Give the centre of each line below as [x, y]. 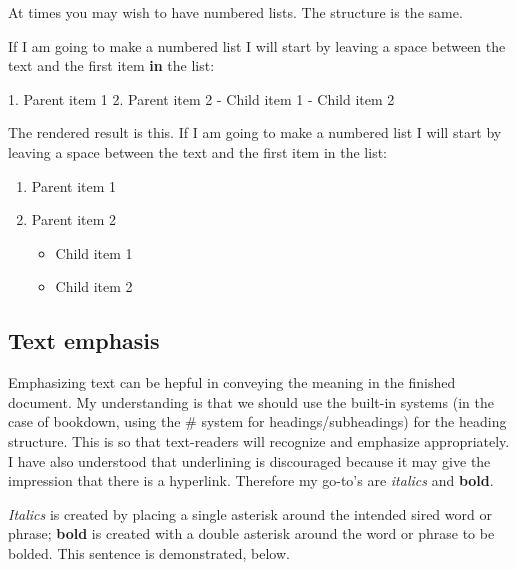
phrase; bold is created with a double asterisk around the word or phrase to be [251, 533]
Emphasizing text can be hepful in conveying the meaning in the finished [232, 382]
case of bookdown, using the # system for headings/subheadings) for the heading [257, 421]
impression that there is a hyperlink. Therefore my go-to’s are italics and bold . [251, 480]
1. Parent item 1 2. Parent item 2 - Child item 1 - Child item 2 [201, 98]
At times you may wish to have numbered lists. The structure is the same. [235, 12]
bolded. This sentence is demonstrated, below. [149, 552]
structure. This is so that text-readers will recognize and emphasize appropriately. [259, 440]
